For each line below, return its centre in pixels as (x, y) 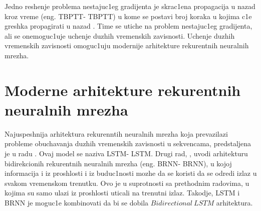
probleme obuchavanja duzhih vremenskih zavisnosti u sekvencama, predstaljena (128, 143)
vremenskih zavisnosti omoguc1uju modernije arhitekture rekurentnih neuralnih (127, 45)
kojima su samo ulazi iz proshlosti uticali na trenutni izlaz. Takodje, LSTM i (122, 193)
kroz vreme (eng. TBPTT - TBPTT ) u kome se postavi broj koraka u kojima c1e (128, 16)
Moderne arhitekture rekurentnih (123, 90)
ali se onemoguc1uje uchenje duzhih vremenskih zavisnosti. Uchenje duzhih (120, 35)
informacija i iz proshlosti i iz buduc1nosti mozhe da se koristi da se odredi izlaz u (131, 173)
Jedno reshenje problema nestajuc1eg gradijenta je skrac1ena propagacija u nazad (130, 6)
